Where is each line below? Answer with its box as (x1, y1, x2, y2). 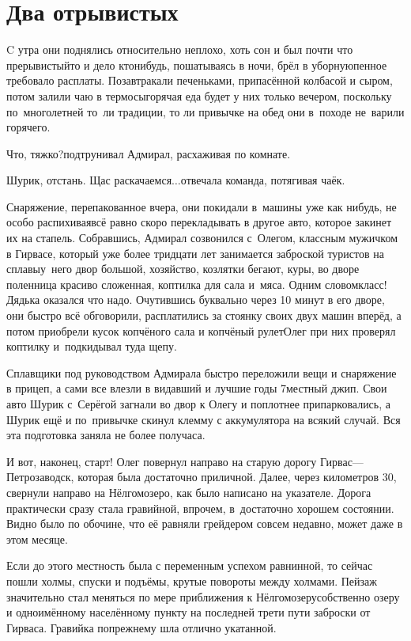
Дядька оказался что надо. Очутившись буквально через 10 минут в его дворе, (6, 291, 385, 308)
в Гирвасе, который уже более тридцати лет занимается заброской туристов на (6, 245, 384, 261)
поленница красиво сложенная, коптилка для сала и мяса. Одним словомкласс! (6, 275, 387, 292)
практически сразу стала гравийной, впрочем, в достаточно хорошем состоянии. (6, 499, 394, 516)
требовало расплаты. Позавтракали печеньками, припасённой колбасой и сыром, (6, 72, 393, 89)
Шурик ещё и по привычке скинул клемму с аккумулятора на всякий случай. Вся (6, 411, 401, 427)
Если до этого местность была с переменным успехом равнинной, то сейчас (6, 557, 373, 574)
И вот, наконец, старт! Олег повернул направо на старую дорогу (6, 453, 317, 469)
